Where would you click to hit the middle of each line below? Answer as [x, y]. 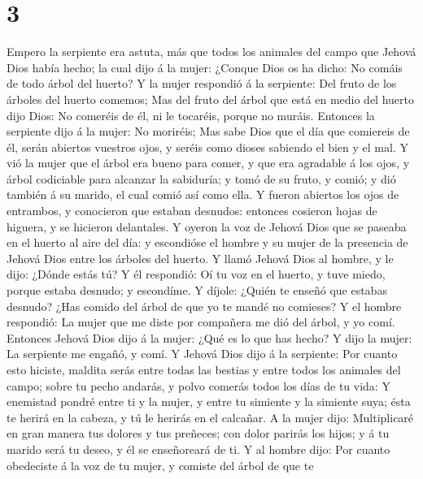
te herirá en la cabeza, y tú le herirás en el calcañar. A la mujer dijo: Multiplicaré [210, 417]
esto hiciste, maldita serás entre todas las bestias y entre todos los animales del [204, 369]
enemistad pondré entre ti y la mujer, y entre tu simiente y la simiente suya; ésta [209, 401]
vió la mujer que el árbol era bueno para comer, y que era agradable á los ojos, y [208, 163]
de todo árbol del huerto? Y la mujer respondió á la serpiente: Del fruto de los [202, 83]
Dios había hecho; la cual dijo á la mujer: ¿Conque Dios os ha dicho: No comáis [205, 67]
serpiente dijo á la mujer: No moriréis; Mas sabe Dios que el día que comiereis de [208, 131]
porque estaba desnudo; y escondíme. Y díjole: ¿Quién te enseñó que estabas [197, 290]
